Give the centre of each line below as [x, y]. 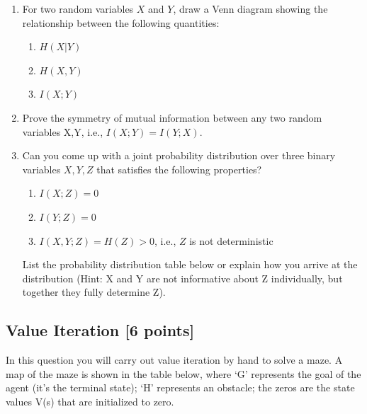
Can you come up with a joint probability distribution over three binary [179, 155]
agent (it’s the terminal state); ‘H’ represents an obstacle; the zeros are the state [180, 387]
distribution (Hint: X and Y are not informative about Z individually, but [182, 278]
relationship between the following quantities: [121, 22]
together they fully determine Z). [94, 292]
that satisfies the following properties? [179, 169]
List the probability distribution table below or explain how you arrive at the [190, 264]
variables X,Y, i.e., [63, 131]
